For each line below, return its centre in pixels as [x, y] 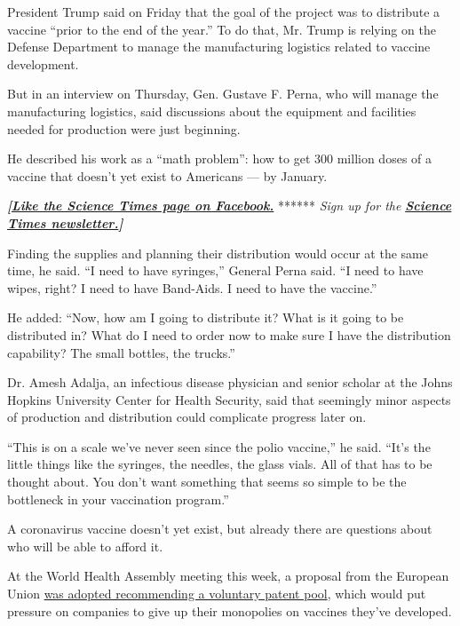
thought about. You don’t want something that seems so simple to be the [207, 482]
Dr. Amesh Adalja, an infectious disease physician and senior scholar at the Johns [230, 382]
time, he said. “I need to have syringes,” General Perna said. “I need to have [215, 270]
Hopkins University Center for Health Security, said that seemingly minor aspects [229, 399]
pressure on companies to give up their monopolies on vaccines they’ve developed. [230, 610]
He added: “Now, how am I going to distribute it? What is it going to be [206, 317]
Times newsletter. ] [65, 222]
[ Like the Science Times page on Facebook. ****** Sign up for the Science [230, 206]
